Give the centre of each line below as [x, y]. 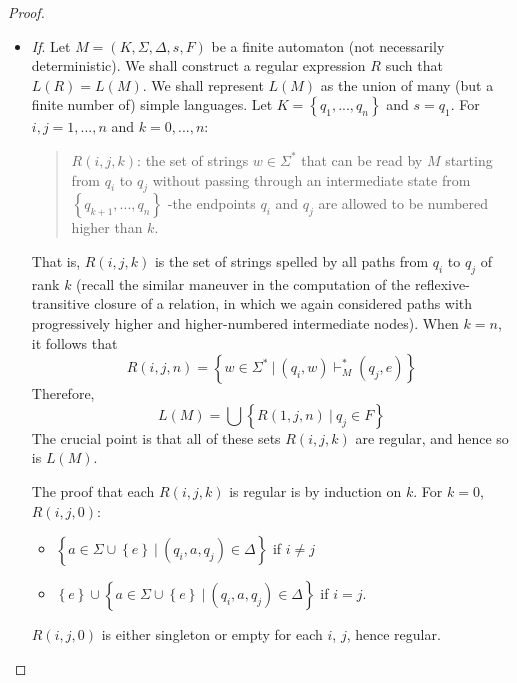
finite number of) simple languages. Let [152, 104]
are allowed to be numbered [403, 203]
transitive [60, 303]
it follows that [74, 342]
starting [469, 159]
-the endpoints [211, 203]
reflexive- [442, 283]
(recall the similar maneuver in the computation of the [243, 283]
